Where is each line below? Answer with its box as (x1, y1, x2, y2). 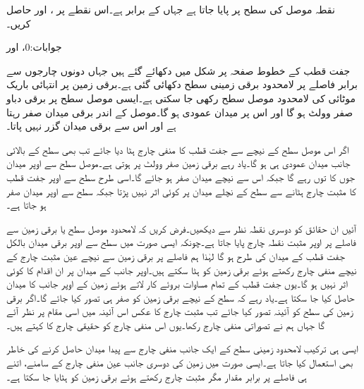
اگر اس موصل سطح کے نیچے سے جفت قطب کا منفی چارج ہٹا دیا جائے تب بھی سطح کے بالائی (6, 142, 349, 156)
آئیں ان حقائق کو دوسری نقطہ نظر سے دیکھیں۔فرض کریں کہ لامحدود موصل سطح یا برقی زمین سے (6, 221, 357, 235)
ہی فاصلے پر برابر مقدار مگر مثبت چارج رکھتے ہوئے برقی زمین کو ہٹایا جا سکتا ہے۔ (6, 369, 307, 383)
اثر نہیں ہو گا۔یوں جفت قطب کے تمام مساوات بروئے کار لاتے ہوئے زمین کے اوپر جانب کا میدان (6, 276, 348, 291)
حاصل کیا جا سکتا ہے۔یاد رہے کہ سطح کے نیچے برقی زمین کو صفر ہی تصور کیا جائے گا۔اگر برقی (6, 290, 355, 304)
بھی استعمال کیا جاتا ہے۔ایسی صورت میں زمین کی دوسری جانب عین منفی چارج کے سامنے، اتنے (6, 355, 353, 370)
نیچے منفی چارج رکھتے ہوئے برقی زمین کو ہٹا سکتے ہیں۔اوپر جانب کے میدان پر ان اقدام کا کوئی (6, 262, 357, 277)
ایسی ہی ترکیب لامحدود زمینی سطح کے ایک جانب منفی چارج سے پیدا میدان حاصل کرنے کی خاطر (6, 341, 359, 356)
